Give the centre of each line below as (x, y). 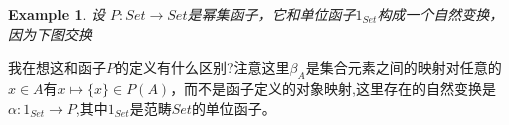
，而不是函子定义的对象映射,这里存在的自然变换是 (333, 87)
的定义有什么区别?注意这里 (202, 67)
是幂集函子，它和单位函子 (271, 14)
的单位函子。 (233, 107)
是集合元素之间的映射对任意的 (403, 67)
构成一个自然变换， (440, 14)
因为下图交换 (50, 33)
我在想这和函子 (57, 67)
